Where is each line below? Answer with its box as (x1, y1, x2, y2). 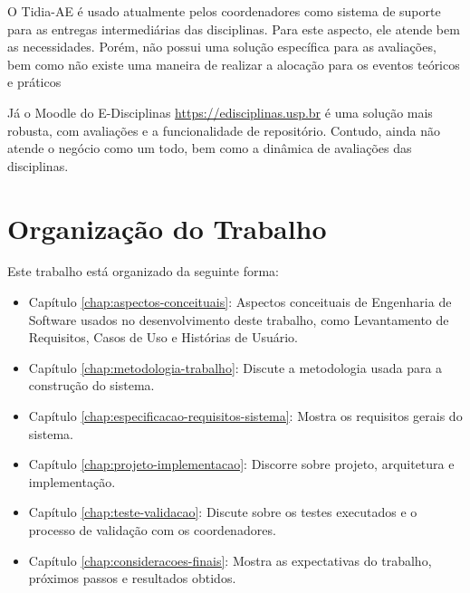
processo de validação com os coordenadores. (28, 521, 276, 539)
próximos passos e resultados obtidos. (28, 569, 236, 588)
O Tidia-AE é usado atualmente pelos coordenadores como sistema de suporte (7, 2, 441, 20)
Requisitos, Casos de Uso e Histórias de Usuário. (28, 328, 298, 347)
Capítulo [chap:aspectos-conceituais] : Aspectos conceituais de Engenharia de (28, 292, 452, 311)
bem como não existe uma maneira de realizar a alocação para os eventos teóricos (7, 54, 460, 73)
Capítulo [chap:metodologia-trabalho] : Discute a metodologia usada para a (28, 358, 443, 377)
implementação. (28, 472, 116, 491)
